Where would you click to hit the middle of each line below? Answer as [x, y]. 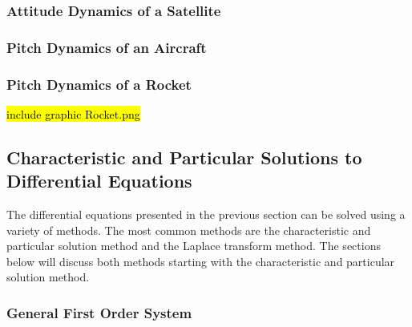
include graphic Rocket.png [73, 113]
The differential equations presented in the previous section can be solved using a [206, 214]
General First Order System [99, 312]
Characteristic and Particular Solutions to [184, 157]
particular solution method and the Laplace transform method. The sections [194, 246]
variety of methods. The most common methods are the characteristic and [189, 230]
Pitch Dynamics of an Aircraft [107, 47]
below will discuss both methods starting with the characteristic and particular [201, 261]
